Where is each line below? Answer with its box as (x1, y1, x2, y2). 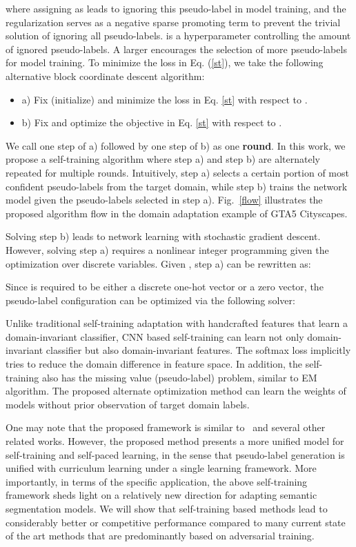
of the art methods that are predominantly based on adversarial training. (6, 528, 315, 543)
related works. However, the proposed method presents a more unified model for (6, 434, 344, 448)
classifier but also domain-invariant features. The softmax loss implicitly (46, 343, 351, 357)
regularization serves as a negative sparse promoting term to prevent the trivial (6, 14, 341, 29)
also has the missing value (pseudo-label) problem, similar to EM (41, 370, 317, 384)
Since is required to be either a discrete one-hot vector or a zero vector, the (6, 279, 324, 294)
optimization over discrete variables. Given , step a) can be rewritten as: (6, 256, 311, 270)
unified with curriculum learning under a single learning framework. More (6, 461, 317, 475)
